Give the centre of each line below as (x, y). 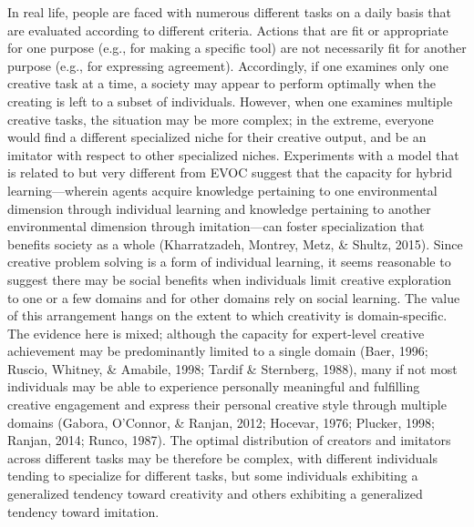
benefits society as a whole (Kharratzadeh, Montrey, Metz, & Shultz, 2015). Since (235, 243)
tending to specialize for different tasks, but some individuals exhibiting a (213, 476)
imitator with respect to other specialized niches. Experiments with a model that (233, 154)
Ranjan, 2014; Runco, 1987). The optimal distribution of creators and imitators (229, 440)
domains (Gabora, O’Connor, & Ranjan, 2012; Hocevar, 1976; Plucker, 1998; (221, 422)
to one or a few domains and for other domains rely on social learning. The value (234, 297)
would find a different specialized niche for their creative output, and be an (217, 137)
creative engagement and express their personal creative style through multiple (227, 405)
